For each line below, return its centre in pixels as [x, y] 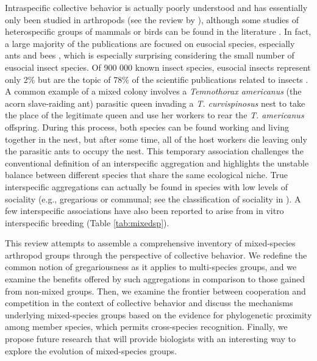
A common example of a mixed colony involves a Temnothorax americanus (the [153, 91]
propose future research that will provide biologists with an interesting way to [151, 339]
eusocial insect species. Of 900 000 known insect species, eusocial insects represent [158, 67]
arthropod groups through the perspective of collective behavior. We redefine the [156, 255]
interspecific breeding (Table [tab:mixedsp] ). [87, 222]
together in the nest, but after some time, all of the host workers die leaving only [156, 139]
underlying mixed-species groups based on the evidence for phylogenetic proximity [158, 314]
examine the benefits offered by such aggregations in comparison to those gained [155, 279]
